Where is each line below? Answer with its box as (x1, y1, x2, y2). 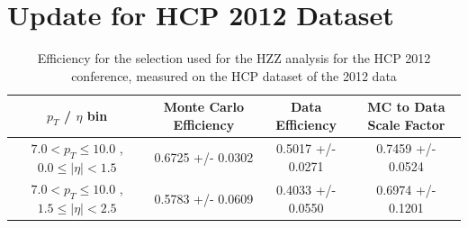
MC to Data (367, 97, 445, 116)
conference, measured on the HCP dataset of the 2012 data (71, 66, 397, 85)
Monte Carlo (163, 97, 245, 116)
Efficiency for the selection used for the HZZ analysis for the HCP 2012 (37, 49, 431, 68)
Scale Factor (367, 114, 445, 133)
